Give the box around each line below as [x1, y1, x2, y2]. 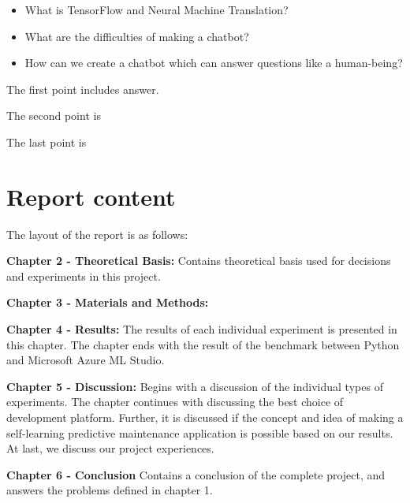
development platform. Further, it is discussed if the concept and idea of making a [6, 409, 404, 426]
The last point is [6, 133, 87, 150]
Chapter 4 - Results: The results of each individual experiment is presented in [6, 321, 397, 337]
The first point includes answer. [6, 80, 159, 97]
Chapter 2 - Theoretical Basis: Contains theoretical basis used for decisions [6, 252, 391, 269]
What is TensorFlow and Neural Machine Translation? [24, 2, 289, 17]
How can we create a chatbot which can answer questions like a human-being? [24, 54, 403, 71]
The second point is [6, 107, 101, 124]
